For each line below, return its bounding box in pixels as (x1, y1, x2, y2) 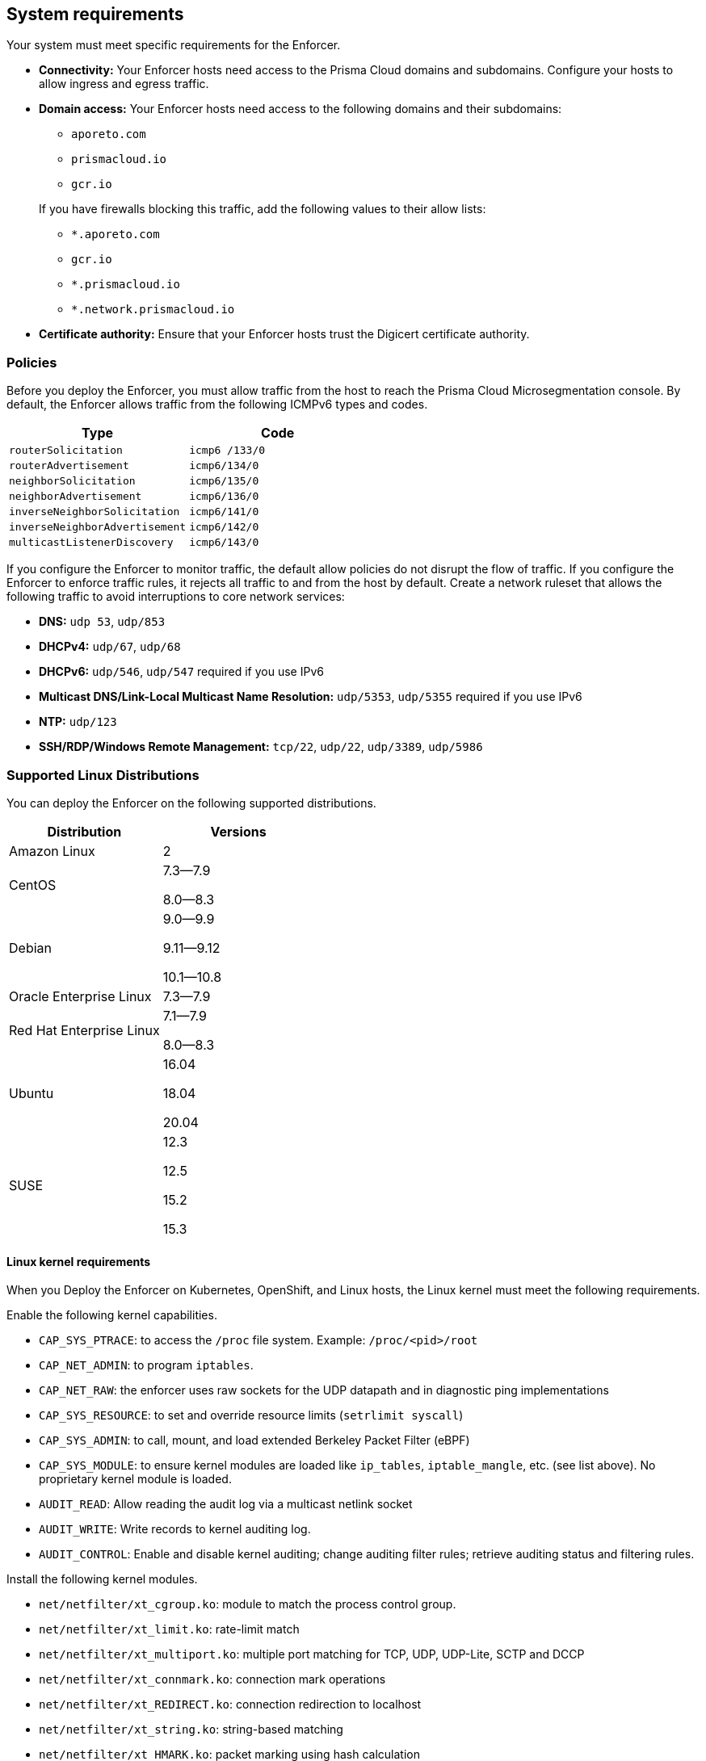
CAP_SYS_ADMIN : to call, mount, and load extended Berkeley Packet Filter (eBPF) (39, 1433, 470, 1448)
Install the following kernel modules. (6, 1572, 198, 1587)
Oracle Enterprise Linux (9, 987, 152, 1004)
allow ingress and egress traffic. (39, 77, 209, 91)
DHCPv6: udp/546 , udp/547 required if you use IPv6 (39, 665, 324, 679)
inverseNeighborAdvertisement (9, 521, 187, 534)
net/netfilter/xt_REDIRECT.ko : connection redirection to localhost (39, 1697, 422, 1712)
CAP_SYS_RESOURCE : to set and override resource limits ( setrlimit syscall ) (39, 1408, 464, 1423)
